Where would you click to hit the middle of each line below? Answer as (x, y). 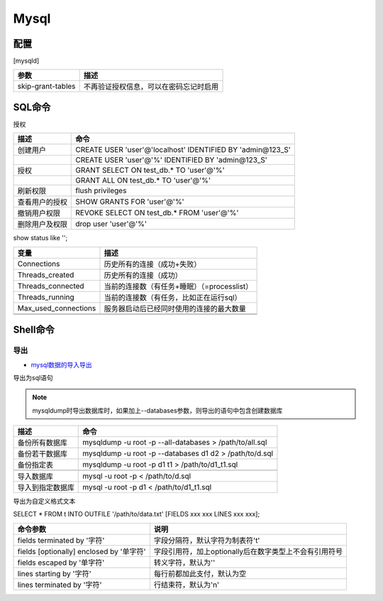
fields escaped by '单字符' (61, 563)
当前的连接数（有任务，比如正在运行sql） (173, 297)
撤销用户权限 (39, 213)
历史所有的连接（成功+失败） (152, 264)
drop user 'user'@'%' (111, 224)
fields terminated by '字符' (61, 540)
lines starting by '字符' (54, 573)
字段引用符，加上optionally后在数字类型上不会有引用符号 (248, 551)
